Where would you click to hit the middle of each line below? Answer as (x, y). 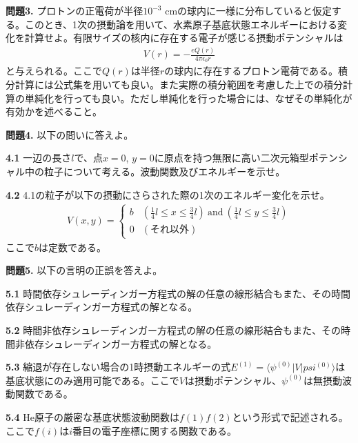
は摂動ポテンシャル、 (233, 380)
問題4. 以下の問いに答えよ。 (70, 134)
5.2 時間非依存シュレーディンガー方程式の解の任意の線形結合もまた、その (173, 330)
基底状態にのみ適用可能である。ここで (92, 380)
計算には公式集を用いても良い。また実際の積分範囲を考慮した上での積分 (179, 84)
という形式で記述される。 (290, 417)
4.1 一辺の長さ (39, 158)
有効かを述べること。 (54, 111)
